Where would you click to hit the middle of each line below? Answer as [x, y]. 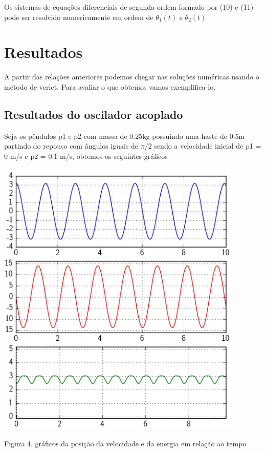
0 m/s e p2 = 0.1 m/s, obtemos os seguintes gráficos [86, 156]
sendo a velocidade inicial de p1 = [208, 146]
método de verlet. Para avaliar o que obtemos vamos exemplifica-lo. [110, 86]
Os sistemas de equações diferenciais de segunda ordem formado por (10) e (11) [129, 7]
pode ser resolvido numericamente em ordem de [79, 17]
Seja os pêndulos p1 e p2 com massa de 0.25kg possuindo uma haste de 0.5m [125, 136]
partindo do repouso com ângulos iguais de [71, 146]
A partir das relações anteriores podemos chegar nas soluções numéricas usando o [132, 77]
